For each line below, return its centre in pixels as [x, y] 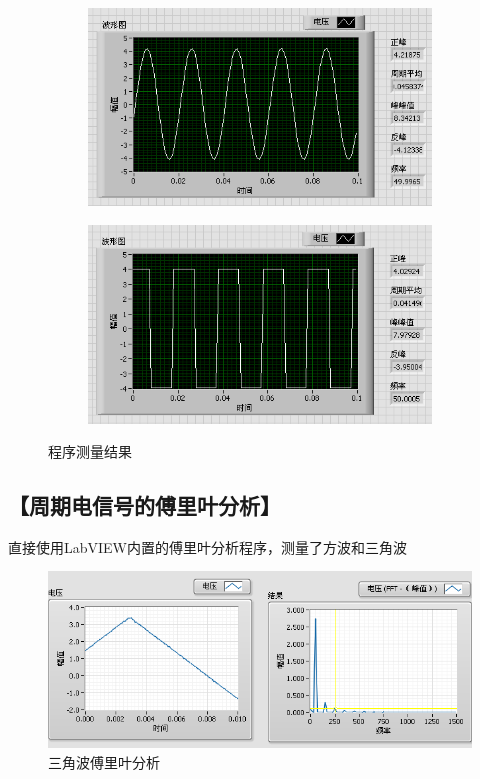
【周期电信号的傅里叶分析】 [144, 505]
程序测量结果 [90, 451]
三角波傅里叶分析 [104, 762]
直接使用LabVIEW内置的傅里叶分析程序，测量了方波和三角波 [208, 546]
